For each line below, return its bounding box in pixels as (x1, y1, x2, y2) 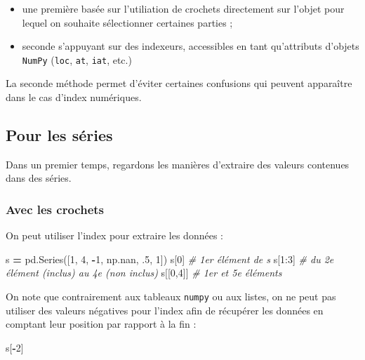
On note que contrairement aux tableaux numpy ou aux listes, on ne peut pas (6, 289, 336, 304)
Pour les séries (6, 124, 113, 146)
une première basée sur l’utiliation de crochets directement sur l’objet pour (22, 1, 345, 15)
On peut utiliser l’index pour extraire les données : (6, 228, 223, 243)
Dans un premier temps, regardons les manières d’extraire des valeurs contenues (6, 156, 350, 171)
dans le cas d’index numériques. (6, 90, 142, 105)
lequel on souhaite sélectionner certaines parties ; (22, 15, 233, 29)
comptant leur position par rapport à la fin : (6, 316, 197, 331)
